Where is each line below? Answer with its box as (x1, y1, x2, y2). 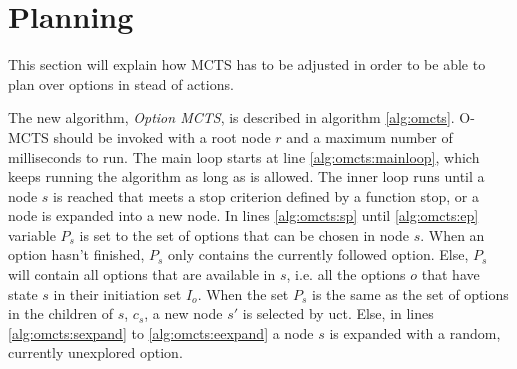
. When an (420, 224, 485, 245)
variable (8, 224, 56, 245)
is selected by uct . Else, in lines (242, 303, 434, 324)
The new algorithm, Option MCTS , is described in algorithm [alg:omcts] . (8, 107, 455, 128)
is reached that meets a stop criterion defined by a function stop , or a (53, 185, 479, 206)
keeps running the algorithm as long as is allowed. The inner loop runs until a (8, 166, 485, 187)
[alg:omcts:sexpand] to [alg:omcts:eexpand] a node (8, 322, 314, 343)
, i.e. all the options (286, 264, 406, 285)
